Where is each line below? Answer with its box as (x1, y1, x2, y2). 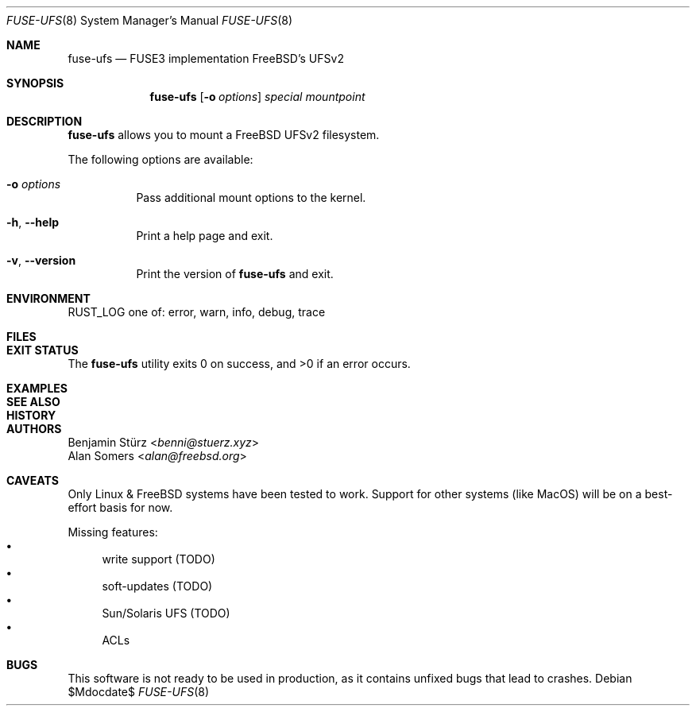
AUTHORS (6, 422, 62, 435)
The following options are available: (68, 153, 253, 166)
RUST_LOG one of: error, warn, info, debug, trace (68, 305, 326, 319)
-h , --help (6, 215, 60, 229)
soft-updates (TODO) (102, 579, 213, 593)
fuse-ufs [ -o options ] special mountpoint (149, 90, 365, 103)
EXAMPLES (6, 381, 68, 395)
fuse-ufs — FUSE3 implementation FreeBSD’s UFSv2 (68, 52, 344, 65)
